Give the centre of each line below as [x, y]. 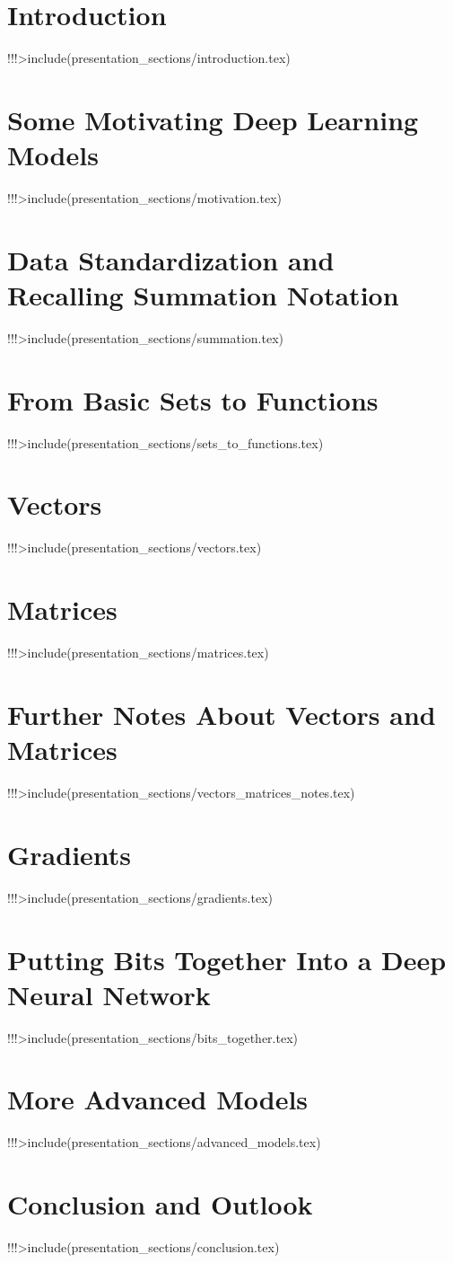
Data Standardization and [171, 259]
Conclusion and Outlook [160, 1204]
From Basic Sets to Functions [193, 399]
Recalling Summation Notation [203, 295]
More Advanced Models [158, 1099]
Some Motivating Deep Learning [213, 119]
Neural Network [109, 994]
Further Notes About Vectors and [222, 714]
